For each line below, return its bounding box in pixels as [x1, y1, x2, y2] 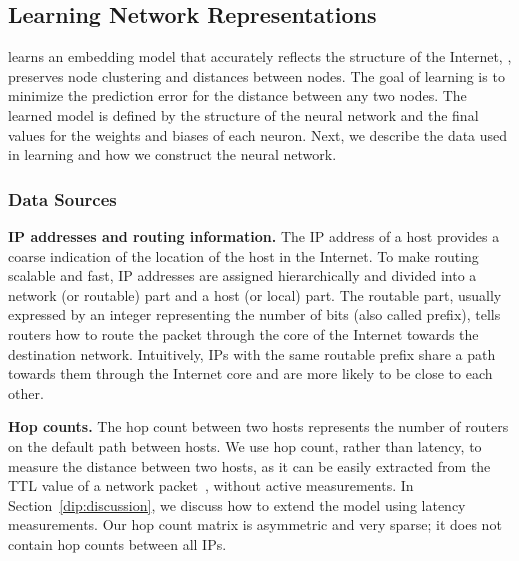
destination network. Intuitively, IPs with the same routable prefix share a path [8, 343, 496, 364]
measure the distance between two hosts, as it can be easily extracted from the [8, 455, 491, 476]
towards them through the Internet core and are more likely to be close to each [8, 363, 493, 384]
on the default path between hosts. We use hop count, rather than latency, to [8, 435, 482, 456]
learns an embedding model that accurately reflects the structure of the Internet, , [8, 46, 512, 67]
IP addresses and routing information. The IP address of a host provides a [8, 225, 500, 246]
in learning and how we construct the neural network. [8, 144, 337, 165]
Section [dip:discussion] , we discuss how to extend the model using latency [8, 494, 466, 515]
